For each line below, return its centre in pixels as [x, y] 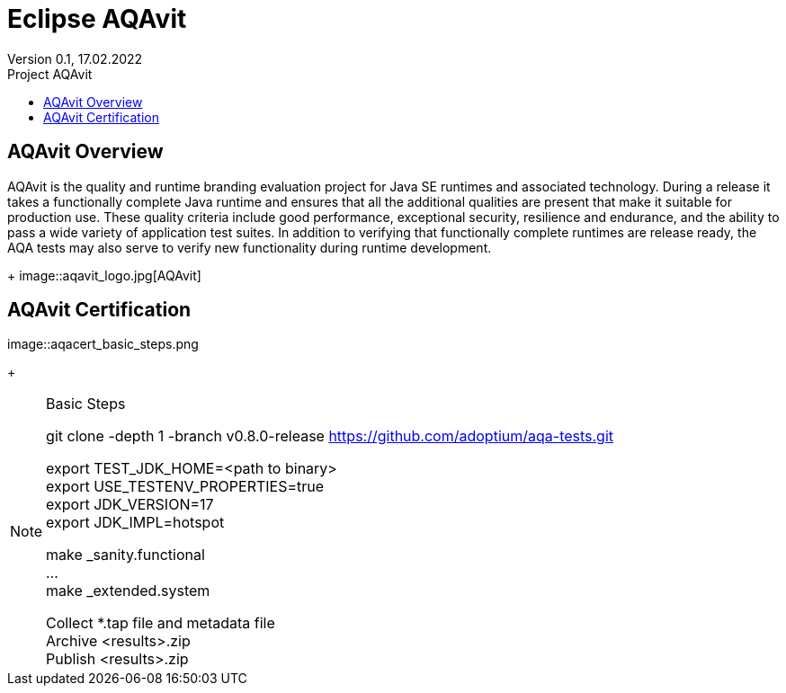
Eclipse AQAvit [97, 19]
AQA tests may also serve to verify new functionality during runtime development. [250, 247]
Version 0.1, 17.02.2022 [75, 58]
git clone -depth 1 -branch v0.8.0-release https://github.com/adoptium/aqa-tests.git [330, 436]
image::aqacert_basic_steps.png [103, 344]
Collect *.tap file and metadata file [161, 623]
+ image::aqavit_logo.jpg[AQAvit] [104, 275]
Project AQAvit [50, 74]
